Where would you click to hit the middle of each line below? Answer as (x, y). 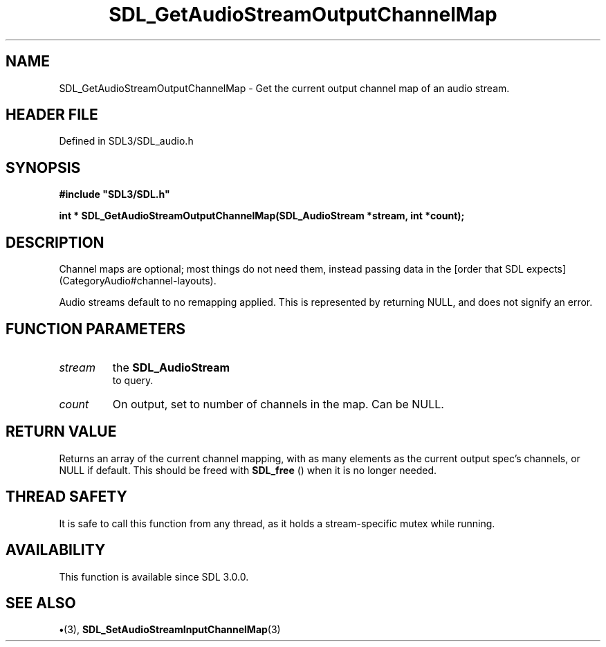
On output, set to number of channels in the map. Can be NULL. (278, 404)
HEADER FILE (52, 115)
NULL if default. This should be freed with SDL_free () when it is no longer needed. (248, 470)
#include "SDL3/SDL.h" (114, 194)
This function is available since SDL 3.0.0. (154, 576)
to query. (133, 380)
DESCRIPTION (55, 242)
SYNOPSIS (43, 167)
